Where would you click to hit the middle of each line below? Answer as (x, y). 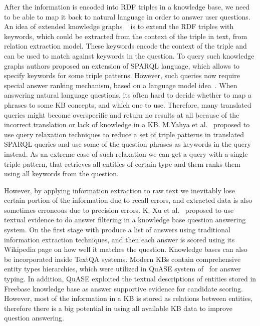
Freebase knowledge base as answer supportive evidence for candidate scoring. (123, 288)
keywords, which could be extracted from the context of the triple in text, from (126, 36)
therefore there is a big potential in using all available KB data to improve (118, 308)
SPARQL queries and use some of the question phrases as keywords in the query (127, 144)
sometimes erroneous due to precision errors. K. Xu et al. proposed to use (119, 210)
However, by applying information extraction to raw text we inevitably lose (120, 190)
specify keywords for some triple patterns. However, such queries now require (122, 75)
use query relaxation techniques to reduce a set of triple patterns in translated (124, 134)
